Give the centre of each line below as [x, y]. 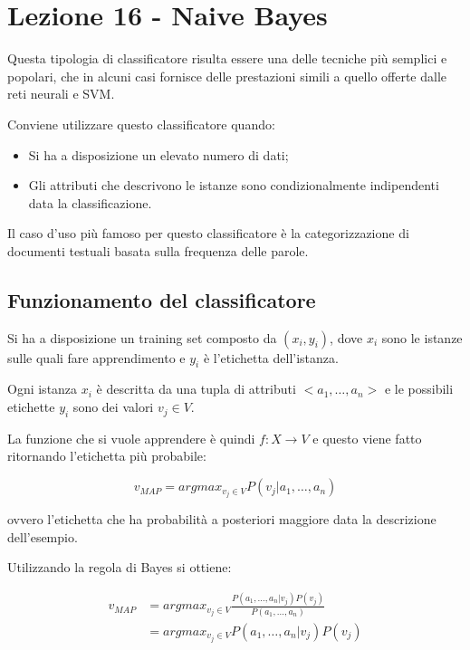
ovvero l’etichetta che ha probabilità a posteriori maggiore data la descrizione [222, 519]
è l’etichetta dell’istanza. [271, 357]
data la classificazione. [90, 202]
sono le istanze [422, 337]
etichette [31, 407]
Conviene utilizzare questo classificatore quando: [141, 124]
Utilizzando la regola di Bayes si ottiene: [120, 567]
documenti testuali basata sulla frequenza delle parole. [158, 250]
